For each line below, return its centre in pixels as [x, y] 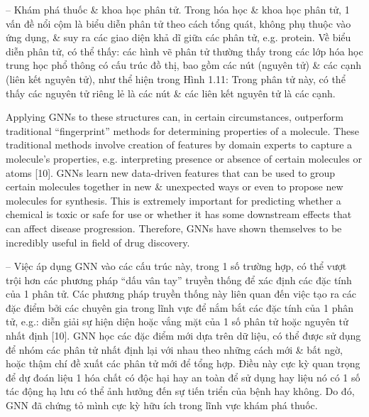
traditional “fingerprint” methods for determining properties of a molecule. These [182, 130]
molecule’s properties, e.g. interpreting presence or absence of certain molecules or [184, 158]
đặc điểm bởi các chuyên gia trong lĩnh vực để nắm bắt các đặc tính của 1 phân [180, 307]
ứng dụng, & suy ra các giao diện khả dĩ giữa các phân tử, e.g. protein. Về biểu [178, 37]
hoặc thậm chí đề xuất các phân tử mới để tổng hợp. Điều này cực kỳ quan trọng [183, 363]
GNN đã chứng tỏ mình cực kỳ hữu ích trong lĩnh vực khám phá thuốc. [162, 405]
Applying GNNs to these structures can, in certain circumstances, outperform [175, 117]
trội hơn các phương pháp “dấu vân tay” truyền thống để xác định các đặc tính [179, 280]
